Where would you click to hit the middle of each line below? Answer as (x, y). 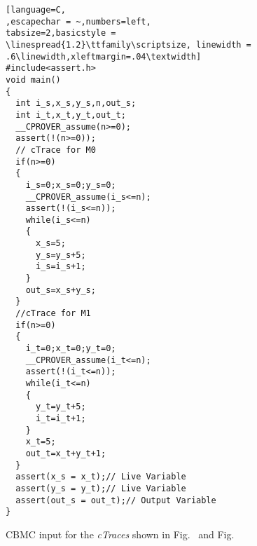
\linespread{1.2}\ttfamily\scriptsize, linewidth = (128, 45)
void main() (33, 80)
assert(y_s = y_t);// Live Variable (101, 488)
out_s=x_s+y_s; (61, 290)
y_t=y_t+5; (61, 407)
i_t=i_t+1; (61, 418)
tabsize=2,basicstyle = (61, 33)
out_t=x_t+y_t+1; (66, 453)
